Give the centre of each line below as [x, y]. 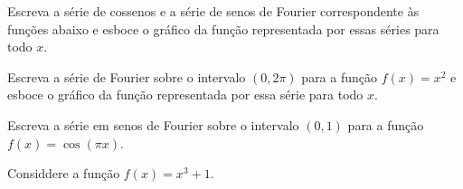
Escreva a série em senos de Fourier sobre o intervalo [153, 124]
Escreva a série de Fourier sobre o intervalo [127, 76]
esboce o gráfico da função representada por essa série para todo [185, 94]
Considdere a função [64, 173]
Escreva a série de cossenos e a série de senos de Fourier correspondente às [213, 11]
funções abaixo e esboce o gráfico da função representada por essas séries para [223, 28]
